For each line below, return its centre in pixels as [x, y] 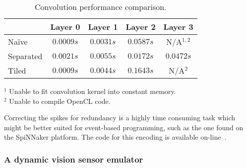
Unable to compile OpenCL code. [60, 101]
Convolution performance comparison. [101, 7]
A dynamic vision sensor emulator [74, 159]
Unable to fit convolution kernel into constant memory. [93, 91]
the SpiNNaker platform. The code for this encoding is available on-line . [115, 137]
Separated [25, 56]
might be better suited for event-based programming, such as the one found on [124, 127]
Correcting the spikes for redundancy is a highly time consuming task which [120, 118]
